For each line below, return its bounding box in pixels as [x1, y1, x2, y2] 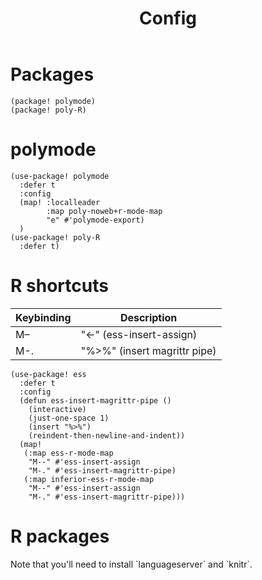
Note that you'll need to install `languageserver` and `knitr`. [10, 558, 253, 570]
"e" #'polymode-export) [46, 215, 145, 225]
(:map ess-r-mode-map [23, 448, 114, 458]
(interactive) [28, 404, 87, 414]
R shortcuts [10, 275, 109, 297]
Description [119, 310, 178, 324]
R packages [10, 525, 110, 547]
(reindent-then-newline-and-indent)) [28, 430, 186, 441]
